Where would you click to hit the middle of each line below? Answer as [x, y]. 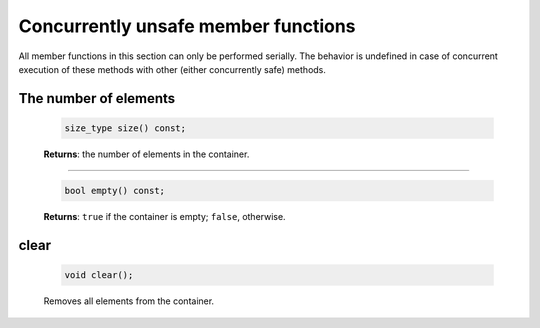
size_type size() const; [125, 128]
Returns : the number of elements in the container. [146, 154]
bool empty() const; [114, 190]
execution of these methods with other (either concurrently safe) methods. [172, 69]
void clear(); [99, 274]
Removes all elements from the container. [129, 301]
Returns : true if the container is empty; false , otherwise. [164, 216]
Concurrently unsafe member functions [187, 26]
